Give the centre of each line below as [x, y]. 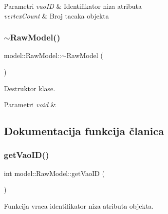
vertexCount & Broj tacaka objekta [56, 15]
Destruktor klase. [30, 88]
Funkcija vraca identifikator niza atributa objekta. [79, 205]
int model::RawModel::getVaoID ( [54, 173]
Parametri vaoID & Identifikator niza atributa [73, 6]
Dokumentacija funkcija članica [84, 131]
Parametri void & [30, 105]
